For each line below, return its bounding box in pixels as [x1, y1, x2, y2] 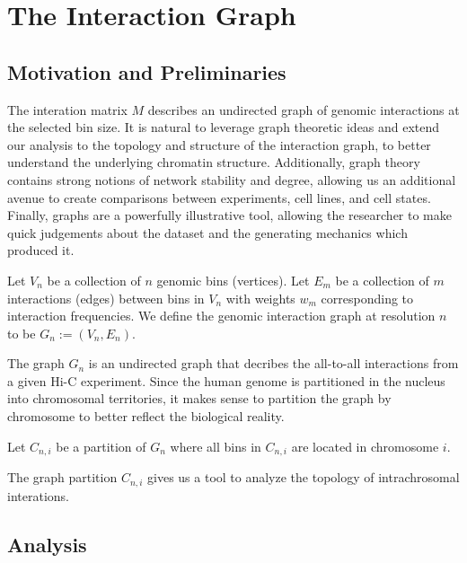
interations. [7, 486, 69, 505]
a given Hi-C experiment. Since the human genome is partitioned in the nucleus [7, 371, 445, 390]
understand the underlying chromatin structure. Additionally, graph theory [7, 153, 420, 172]
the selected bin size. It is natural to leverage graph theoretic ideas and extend [7, 118, 440, 136]
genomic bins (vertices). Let [156, 270, 310, 289]
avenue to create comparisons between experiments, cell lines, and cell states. [7, 188, 431, 207]
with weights [225, 288, 295, 307]
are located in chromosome [291, 436, 439, 455]
